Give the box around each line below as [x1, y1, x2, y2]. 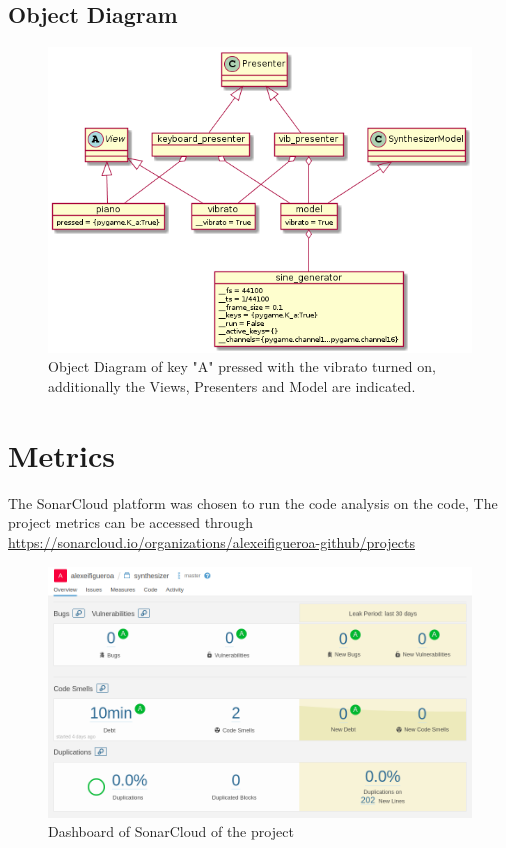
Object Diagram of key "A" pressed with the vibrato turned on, [48, 356, 436, 377]
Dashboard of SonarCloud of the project [48, 821, 294, 842]
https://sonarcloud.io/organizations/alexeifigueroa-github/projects [8, 531, 415, 552]
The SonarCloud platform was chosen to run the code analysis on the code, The [8, 492, 498, 513]
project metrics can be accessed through [8, 512, 253, 533]
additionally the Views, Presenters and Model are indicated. [48, 376, 416, 397]
